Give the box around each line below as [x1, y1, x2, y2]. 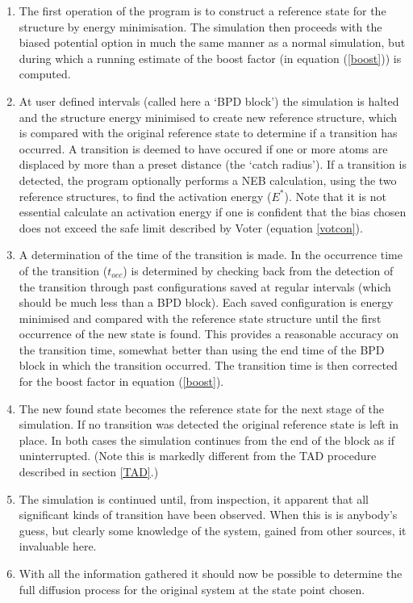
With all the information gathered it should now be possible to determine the [19, 565, 403, 581]
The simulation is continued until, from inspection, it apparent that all [19, 490, 369, 507]
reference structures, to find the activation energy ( [19, 187, 272, 204]
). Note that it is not [284, 187, 386, 204]
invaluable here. [19, 538, 97, 555]
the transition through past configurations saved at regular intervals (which [19, 278, 391, 295]
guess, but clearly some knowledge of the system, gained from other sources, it [19, 521, 407, 538]
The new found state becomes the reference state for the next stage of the [19, 400, 385, 417]
